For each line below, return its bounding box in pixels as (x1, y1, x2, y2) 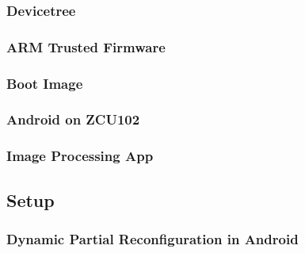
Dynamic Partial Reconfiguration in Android (6, 228, 299, 248)
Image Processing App (6, 146, 154, 166)
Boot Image (6, 73, 83, 93)
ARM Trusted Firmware (6, 36, 166, 56)
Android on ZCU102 (6, 109, 140, 129)
